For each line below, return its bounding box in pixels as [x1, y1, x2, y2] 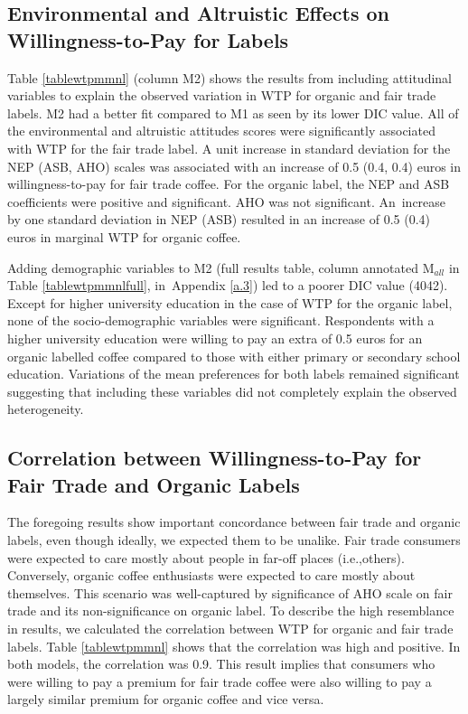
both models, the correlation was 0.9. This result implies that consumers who [7, 654, 435, 673]
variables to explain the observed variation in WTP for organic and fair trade [7, 86, 436, 105]
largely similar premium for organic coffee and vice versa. [7, 690, 324, 709]
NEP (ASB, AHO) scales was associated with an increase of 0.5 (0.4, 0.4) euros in [7, 156, 462, 175]
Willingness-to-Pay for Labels [7, 25, 289, 53]
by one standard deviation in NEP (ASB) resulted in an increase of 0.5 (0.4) [7, 210, 431, 229]
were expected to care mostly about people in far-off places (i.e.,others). [7, 548, 405, 567]
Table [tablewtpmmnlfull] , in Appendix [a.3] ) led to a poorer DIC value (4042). [7, 276, 448, 295]
